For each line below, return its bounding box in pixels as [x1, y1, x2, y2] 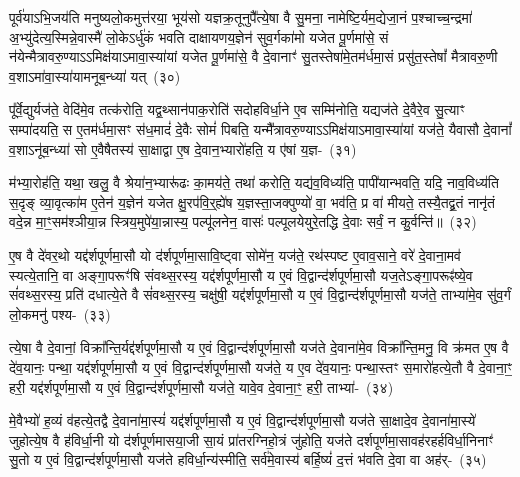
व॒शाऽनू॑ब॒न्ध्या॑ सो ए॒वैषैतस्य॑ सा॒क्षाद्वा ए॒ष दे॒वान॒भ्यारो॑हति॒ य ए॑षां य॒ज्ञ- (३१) [9, 138, 357, 159]
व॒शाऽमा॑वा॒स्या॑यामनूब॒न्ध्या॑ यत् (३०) [9, 65, 181, 86]
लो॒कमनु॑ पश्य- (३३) [9, 303, 111, 324]
